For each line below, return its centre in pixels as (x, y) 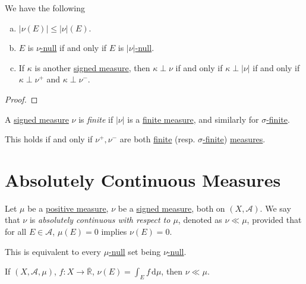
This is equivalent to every (53, 251)
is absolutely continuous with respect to (100, 220)
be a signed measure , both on (171, 208)
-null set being (135, 251)
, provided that (274, 220)
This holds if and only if (49, 139)
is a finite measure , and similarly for (193, 119)
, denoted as (200, 220)
